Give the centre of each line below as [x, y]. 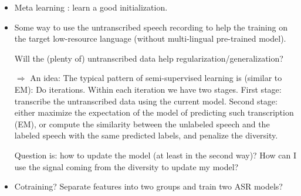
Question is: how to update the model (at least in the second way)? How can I [155, 155]
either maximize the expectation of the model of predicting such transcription [154, 112]
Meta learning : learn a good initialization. [91, 7]
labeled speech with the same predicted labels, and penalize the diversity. [146, 135]
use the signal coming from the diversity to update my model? [126, 166]
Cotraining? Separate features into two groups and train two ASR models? [148, 186]
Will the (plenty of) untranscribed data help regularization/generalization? [149, 58]
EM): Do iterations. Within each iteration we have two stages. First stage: [148, 89]
